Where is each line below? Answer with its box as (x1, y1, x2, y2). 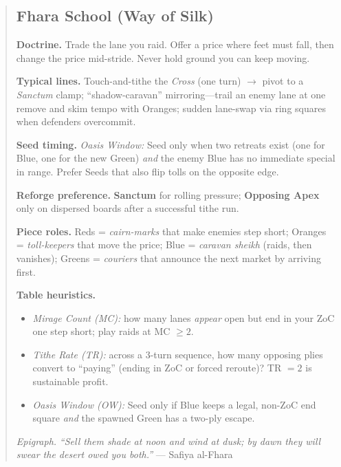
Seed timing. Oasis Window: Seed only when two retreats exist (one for (16, 137, 325, 151)
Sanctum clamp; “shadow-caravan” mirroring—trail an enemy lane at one (16, 87, 326, 101)
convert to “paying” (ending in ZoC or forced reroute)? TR (32, 360, 282, 375)
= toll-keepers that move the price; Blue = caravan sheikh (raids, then (16, 237, 312, 252)
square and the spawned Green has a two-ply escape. (32, 411, 255, 425)
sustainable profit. (32, 374, 109, 389)
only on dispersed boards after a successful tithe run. (16, 201, 239, 215)
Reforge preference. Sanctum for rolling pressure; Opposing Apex (16, 187, 320, 202)
